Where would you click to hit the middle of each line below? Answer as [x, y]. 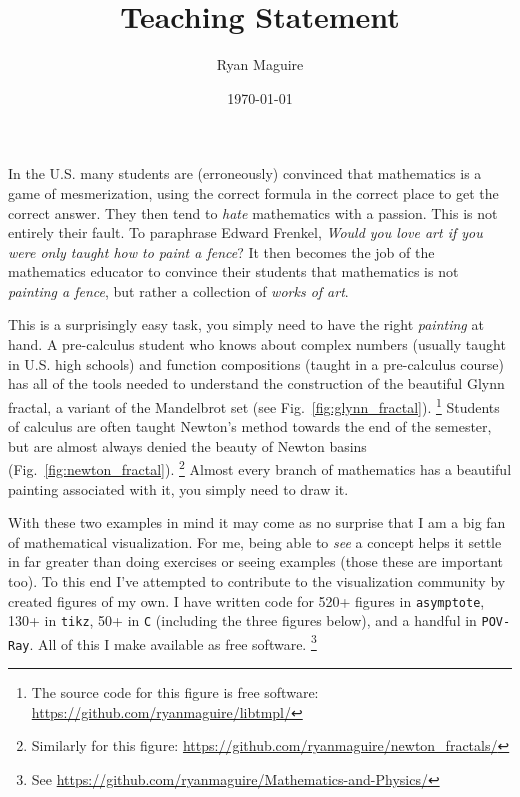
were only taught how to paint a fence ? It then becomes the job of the [221, 251]
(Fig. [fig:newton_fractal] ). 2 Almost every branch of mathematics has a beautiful [260, 467]
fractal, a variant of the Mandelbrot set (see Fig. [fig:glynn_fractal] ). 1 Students [254, 405]
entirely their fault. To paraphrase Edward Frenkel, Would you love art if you [245, 232]
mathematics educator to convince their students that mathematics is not [233, 271]
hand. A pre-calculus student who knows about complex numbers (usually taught [257, 344]
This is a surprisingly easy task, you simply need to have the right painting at [246, 324]
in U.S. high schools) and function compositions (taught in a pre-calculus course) [256, 363]
